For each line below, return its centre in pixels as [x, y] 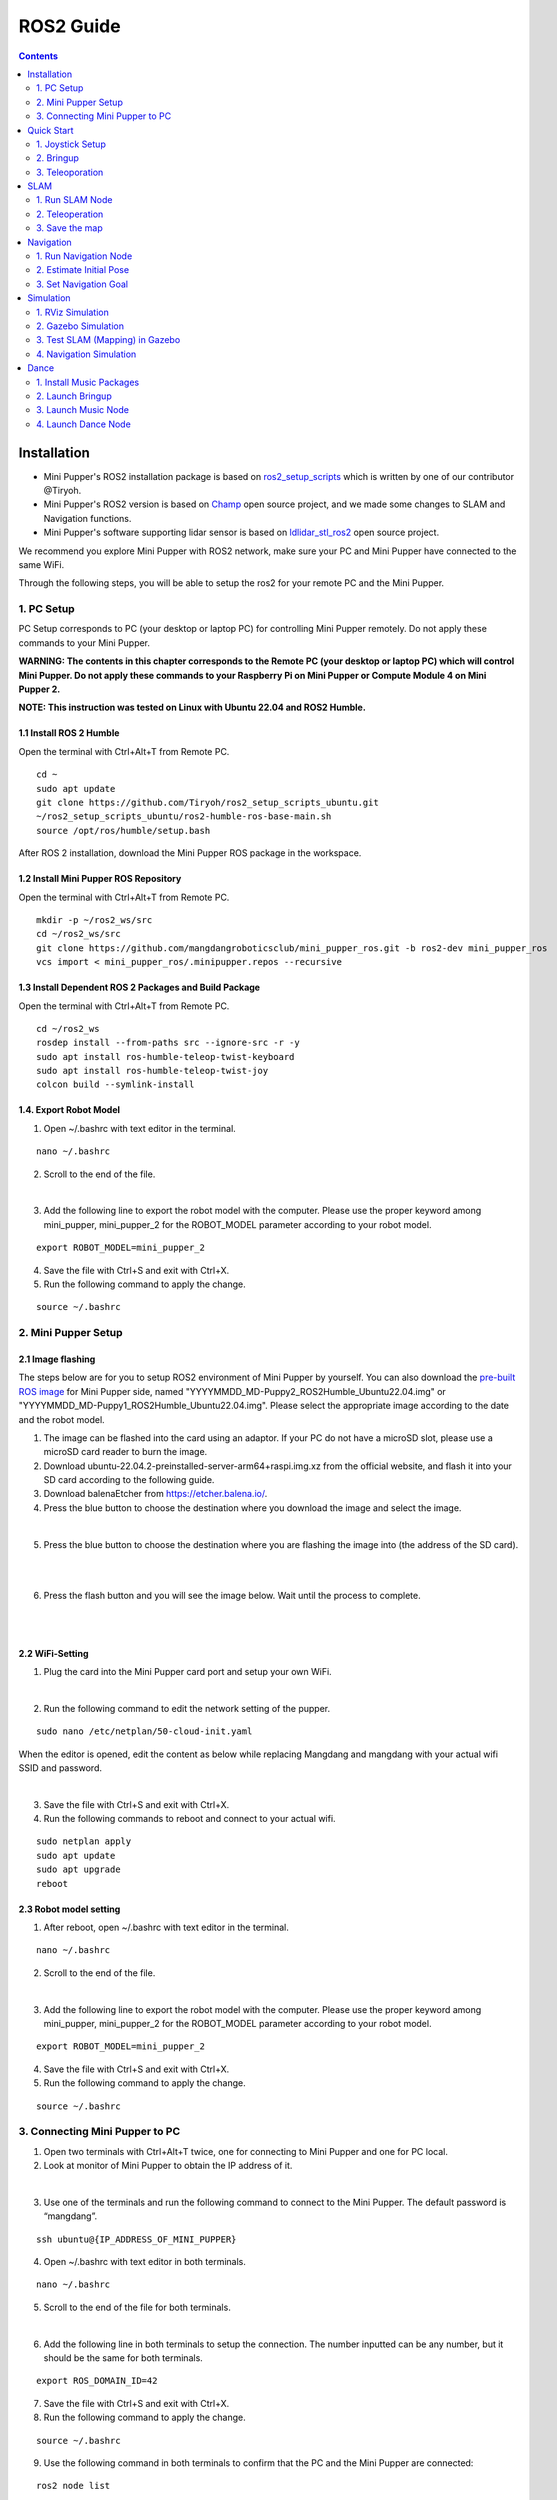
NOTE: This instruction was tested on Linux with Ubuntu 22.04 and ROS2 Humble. [192, 707]
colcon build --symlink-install [115, 1084]
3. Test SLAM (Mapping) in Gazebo [108, 340]
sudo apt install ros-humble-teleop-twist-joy [152, 1071]
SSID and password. [60, 1767]
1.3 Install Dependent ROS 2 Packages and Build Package [139, 987]
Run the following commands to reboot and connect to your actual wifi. [189, 1819]
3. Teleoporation [70, 172]
